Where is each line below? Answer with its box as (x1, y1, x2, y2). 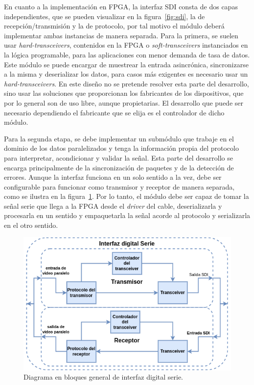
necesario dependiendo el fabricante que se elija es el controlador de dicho (4, 107, 225, 117)
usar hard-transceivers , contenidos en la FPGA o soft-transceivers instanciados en (4, 40, 248, 50)
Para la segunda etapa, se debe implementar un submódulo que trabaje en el (4, 133, 234, 143)
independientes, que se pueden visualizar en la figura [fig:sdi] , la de (4, 11, 205, 21)
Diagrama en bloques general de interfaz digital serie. (23, 372, 184, 382)
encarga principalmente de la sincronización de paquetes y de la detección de (4, 162, 234, 172)
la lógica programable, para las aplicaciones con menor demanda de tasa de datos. (4, 49, 250, 59)
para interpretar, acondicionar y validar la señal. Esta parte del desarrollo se (4, 152, 233, 163)
